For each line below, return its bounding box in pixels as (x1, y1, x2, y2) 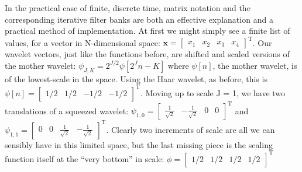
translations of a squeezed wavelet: (5, 104, 129, 117)
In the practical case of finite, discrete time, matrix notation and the (5, 2, 250, 13)
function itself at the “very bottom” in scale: (5, 152, 164, 164)
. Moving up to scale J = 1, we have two (140, 86, 286, 99)
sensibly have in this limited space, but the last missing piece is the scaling (5, 138, 273, 150)
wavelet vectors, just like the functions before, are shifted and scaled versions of (5, 48, 290, 60)
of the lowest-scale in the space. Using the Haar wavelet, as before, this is (5, 72, 267, 85)
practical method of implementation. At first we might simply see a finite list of (5, 24, 290, 37)
